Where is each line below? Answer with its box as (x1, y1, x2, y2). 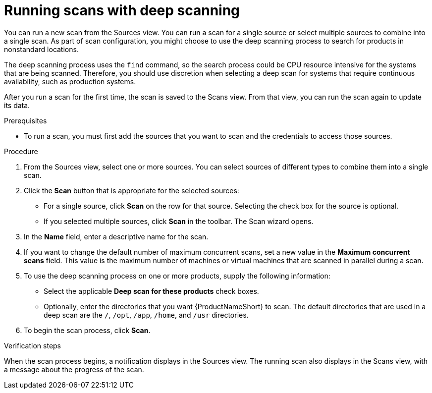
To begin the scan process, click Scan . (24, 326, 151, 335)
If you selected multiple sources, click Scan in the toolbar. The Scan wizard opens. (44, 217, 314, 225)
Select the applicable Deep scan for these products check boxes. (44, 286, 259, 295)
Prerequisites (4, 116, 47, 125)
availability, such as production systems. (4, 77, 136, 86)
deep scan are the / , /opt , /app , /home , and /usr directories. (44, 310, 249, 319)
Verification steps (4, 341, 61, 350)
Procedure (4, 147, 38, 156)
